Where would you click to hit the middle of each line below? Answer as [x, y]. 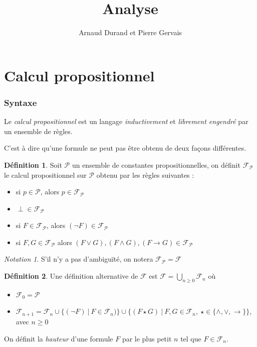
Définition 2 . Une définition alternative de [71, 276]
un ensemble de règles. [38, 131]
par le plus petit [147, 338]
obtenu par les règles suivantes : [145, 175]
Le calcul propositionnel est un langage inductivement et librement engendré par [126, 121]
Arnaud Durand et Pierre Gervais [130, 32]
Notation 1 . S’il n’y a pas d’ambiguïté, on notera [79, 259]
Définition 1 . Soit [33, 164]
